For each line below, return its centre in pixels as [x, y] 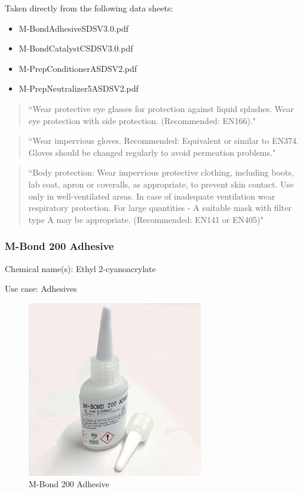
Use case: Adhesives [41, 289]
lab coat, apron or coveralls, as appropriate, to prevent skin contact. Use [161, 184]
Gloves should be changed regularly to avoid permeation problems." [152, 152]
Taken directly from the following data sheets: [89, 8]
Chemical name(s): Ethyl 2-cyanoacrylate [80, 268]
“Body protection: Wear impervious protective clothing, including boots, [161, 172]
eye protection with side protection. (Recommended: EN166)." [142, 120]
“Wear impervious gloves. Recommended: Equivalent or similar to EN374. [163, 141]
